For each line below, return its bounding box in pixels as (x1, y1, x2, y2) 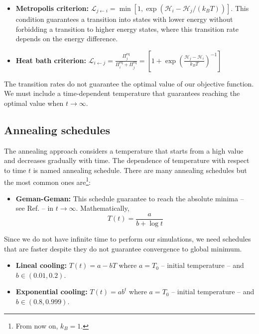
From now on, (15, 320, 58, 331)
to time (4, 165, 26, 175)
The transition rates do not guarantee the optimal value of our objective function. (4, 78, 254, 88)
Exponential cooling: (15, 286, 88, 297)
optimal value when (4, 97, 64, 108)
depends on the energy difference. (15, 33, 118, 44)
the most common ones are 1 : (4, 175, 91, 187)
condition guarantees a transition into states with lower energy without (15, 14, 233, 24)
